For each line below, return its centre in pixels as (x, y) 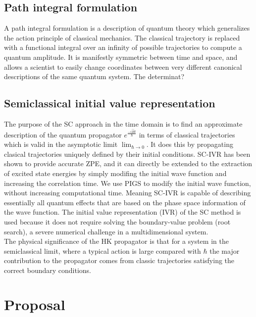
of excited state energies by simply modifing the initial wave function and (115, 173)
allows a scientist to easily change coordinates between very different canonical (123, 67)
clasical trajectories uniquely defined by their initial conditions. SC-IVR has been (127, 154)
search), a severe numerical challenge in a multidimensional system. (106, 231)
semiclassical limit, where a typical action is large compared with (102, 250)
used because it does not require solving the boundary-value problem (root (117, 221)
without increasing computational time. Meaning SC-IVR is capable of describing (128, 193)
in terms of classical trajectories (187, 134)
